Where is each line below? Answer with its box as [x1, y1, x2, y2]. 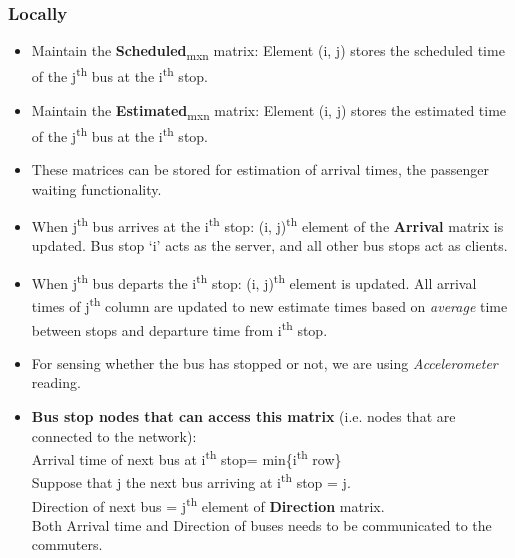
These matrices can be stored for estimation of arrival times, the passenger [31, 158, 490, 179]
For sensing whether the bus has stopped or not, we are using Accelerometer [31, 352, 498, 373]
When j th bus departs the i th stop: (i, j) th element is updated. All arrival [31, 270, 477, 293]
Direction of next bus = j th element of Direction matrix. [31, 492, 385, 516]
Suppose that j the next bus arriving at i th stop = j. [31, 469, 351, 493]
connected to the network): [31, 425, 197, 446]
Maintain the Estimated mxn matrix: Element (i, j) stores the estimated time [31, 99, 507, 123]
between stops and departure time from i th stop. [31, 316, 328, 340]
